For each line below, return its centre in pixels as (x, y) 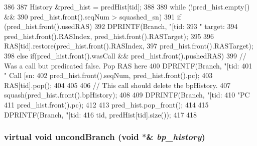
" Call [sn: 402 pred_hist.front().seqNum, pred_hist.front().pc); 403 (108, 75)
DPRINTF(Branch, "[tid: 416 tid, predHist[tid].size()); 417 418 (101, 114)
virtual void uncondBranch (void (72, 137)
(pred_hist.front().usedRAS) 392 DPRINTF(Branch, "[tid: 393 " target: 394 (121, 26)
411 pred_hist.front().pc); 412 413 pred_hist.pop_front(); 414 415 (106, 104)
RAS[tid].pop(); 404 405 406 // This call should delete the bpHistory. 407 (117, 85)
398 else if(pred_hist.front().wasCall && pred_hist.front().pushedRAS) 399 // (125, 55)
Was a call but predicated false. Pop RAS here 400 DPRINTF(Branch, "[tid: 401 (128, 65)
